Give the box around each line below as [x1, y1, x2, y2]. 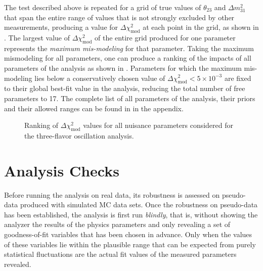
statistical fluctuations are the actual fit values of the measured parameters [4, 249, 237, 259]
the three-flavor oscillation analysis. [24, 130, 134, 141]
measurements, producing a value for [4, 22, 118, 32]
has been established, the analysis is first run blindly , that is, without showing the [4, 209, 258, 219]
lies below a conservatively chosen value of [34, 72, 165, 83]
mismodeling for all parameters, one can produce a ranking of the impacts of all [4, 53, 251, 63]
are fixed [224, 72, 251, 83]
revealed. [4, 258, 31, 269]
